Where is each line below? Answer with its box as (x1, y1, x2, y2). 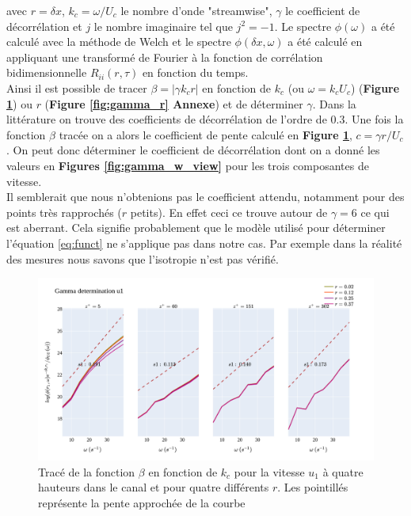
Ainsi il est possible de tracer (6, 79, 147, 96)
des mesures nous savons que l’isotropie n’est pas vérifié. (6, 250, 279, 267)
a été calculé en (287, 33, 363, 50)
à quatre (322, 463, 363, 480)
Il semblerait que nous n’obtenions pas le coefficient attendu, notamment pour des (6, 188, 405, 205)
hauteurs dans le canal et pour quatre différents (38, 479, 269, 495)
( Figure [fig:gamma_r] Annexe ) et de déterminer (44, 95, 303, 112)
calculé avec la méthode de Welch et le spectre (6, 33, 231, 50)
